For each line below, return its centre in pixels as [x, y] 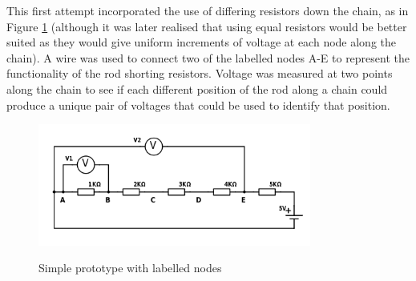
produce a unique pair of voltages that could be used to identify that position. [198, 104]
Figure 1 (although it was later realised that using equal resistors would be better [207, 26]
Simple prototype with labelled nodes [130, 268]
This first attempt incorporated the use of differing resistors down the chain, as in [208, 10]
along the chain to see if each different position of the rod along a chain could [197, 88]
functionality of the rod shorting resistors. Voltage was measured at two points [200, 73]
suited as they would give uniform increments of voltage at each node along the [202, 42]
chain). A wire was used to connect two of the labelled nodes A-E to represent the [208, 57]
